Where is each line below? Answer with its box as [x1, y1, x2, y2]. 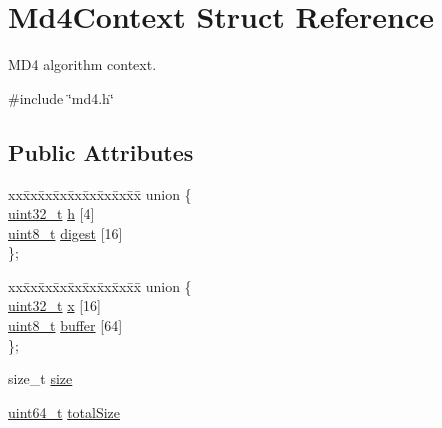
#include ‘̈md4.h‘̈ [8, 87, 114, 108]
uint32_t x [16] [8, 295, 101, 316]
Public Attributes [8, 136, 194, 167]
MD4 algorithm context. [8, 54, 157, 75]
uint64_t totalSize [8, 401, 121, 422]
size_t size [8, 368, 73, 389]
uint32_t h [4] [8, 203, 95, 224]
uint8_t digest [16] [8, 222, 123, 243]
